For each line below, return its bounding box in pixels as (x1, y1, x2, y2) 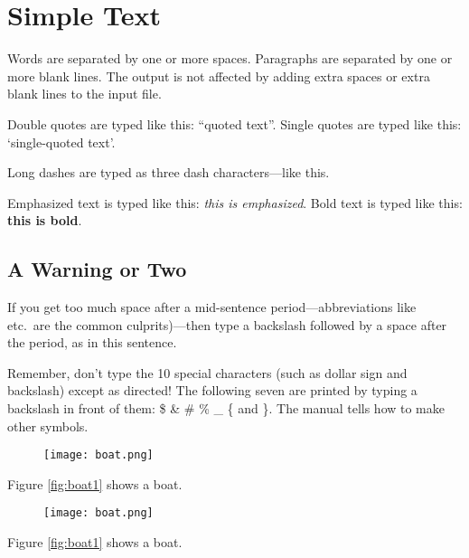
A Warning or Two (7, 255, 187, 283)
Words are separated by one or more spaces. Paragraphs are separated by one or (7, 49, 453, 68)
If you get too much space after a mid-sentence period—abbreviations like (7, 298, 417, 317)
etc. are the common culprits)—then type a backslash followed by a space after (7, 315, 447, 334)
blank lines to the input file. (7, 84, 162, 103)
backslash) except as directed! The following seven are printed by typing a (7, 381, 417, 400)
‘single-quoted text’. (7, 132, 116, 151)
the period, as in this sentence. (7, 333, 177, 352)
